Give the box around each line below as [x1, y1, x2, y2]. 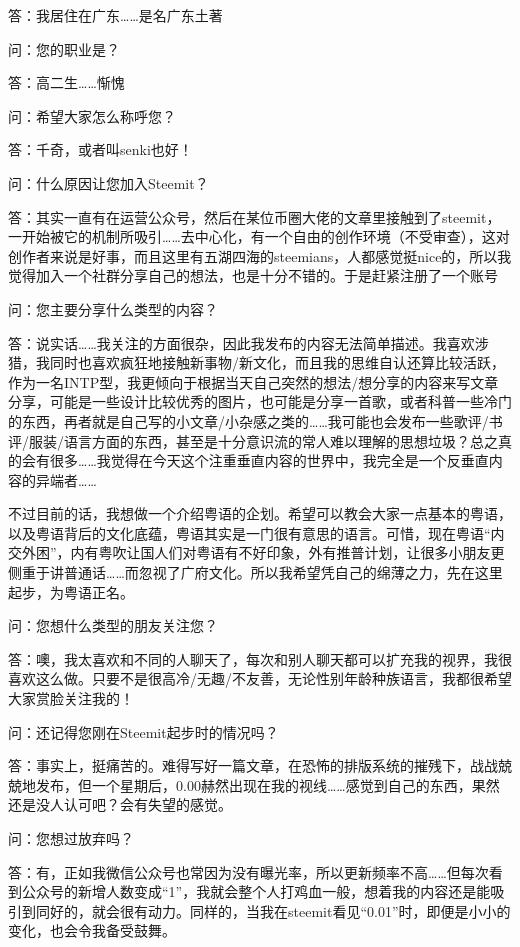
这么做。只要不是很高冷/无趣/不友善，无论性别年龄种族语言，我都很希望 [35, 668, 512, 689]
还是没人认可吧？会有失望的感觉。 [8, 794, 232, 815]
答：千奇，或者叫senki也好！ [8, 139, 193, 160]
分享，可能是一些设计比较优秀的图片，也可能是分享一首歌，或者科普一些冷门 [8, 391, 512, 412]
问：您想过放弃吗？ [8, 828, 134, 848]
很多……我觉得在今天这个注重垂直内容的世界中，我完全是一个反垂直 [49, 450, 489, 471]
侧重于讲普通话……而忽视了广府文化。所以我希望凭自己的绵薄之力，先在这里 [8, 562, 503, 583]
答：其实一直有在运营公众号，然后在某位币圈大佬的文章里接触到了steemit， [8, 206, 501, 227]
